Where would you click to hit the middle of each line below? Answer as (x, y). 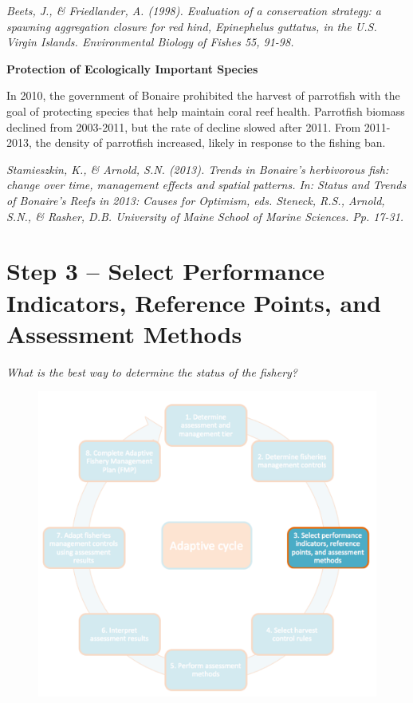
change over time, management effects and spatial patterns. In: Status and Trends (206, 185)
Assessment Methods (124, 333)
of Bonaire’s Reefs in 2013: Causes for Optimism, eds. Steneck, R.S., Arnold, (196, 200)
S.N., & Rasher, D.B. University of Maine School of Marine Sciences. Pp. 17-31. (205, 216)
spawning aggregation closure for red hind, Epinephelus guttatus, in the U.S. (192, 26)
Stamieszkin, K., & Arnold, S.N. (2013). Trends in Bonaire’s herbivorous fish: (198, 169)
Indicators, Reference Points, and (194, 302)
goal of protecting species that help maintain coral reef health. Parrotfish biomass (206, 111)
